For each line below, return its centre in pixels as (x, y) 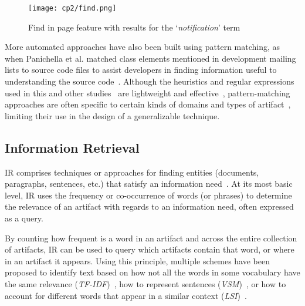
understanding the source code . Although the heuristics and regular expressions (150, 81)
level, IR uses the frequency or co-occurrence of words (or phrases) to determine (148, 195)
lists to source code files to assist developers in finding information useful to (141, 70)
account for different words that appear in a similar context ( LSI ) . (126, 295)
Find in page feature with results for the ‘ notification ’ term (134, 27)
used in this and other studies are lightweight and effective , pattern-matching (148, 93)
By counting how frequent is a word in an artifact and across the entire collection (151, 238)
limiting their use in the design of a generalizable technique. (112, 115)
